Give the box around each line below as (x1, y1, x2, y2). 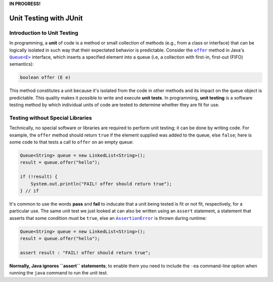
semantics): (9, 61, 34, 67)
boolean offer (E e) (20, 75, 71, 80)
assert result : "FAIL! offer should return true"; (20, 250, 151, 255)
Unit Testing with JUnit (9, 14, 83, 22)
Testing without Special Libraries (9, 114, 92, 121)
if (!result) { (20, 174, 58, 179)
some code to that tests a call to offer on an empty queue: (9, 139, 134, 145)
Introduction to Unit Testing (9, 29, 78, 36)
